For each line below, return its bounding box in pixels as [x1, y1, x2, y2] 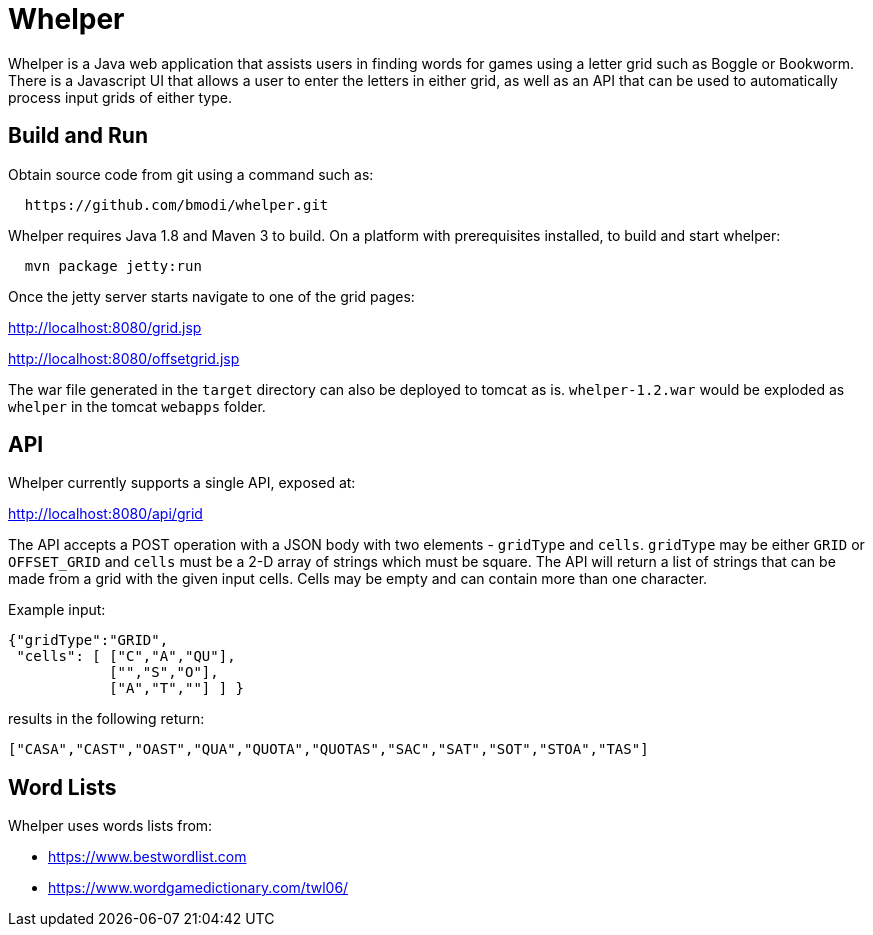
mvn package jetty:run [24, 257, 202, 274]
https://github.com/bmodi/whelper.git [24, 196, 329, 213]
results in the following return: [8, 710, 205, 728]
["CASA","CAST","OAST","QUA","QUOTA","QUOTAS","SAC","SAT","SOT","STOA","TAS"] [8, 741, 649, 758]
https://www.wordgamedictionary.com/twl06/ [48, 879, 349, 897]
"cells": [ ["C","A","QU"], [16, 648, 236, 665]
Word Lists [8, 774, 117, 800]
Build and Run [8, 123, 148, 149]
